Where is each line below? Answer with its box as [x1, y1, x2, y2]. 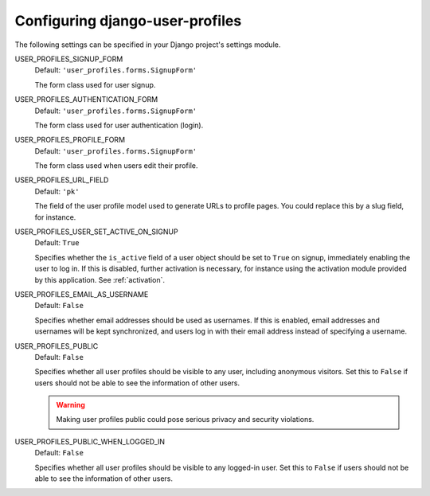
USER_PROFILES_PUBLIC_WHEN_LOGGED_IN [14, 436, 166, 446]
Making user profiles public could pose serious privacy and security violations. [56, 415, 315, 424]
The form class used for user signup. [34, 80, 156, 89]
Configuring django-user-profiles [14, 12, 242, 29]
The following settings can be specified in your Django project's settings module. [14, 40, 281, 49]
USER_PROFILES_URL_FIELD [14, 175, 109, 185]
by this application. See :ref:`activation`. [34, 275, 165, 284]
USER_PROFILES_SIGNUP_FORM [14, 54, 123, 64]
